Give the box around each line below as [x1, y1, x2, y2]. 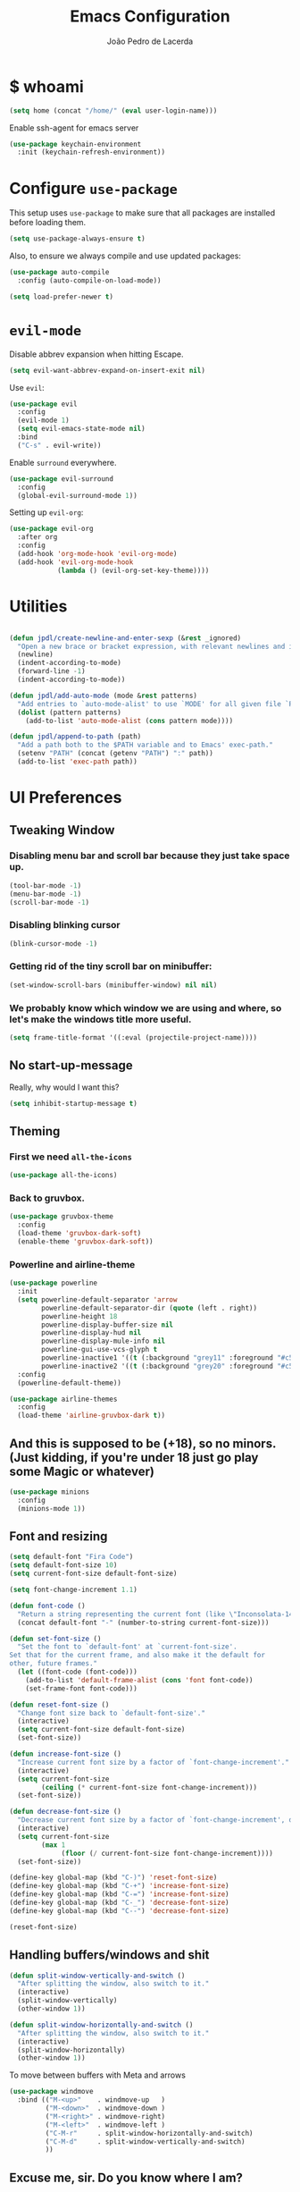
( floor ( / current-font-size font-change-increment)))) [61, 1849, 274, 1858]
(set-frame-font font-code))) [25, 1683, 138, 1693]
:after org [17, 533, 58, 542]
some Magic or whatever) [9, 1463, 154, 1479]
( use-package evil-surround [9, 474, 114, 484]
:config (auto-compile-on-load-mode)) [17, 276, 162, 285]
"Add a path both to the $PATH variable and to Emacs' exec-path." [17, 740, 274, 750]
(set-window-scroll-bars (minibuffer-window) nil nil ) [9, 981, 218, 990]
